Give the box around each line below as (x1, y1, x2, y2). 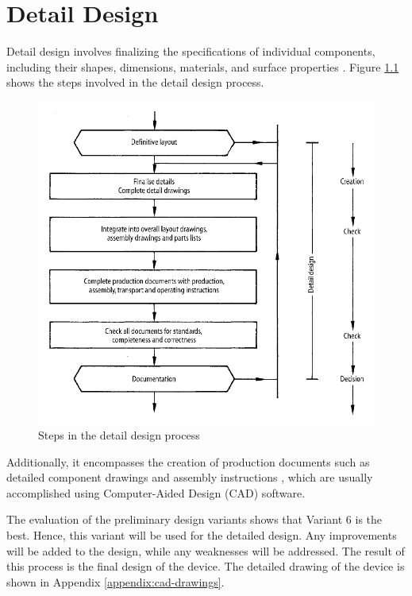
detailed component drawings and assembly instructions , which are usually (6, 469, 373, 486)
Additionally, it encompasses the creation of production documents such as (6, 453, 370, 470)
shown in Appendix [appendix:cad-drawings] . (6, 573, 225, 590)
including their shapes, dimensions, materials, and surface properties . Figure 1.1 (6, 58, 399, 75)
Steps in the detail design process (38, 426, 200, 443)
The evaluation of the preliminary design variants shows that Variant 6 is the (6, 511, 383, 528)
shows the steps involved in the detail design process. (6, 74, 264, 91)
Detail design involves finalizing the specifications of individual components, (6, 43, 375, 60)
